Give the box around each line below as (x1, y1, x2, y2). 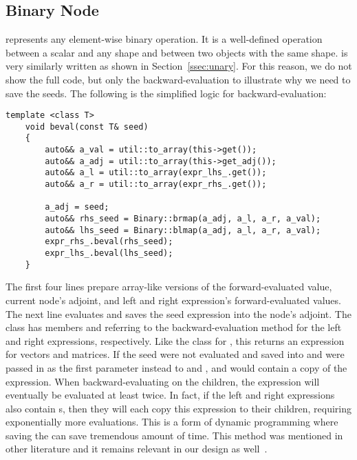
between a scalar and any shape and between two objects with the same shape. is (6, 45, 348, 59)
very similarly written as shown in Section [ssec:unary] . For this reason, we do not (6, 59, 352, 73)
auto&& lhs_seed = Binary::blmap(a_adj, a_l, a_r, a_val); (45, 225, 321, 235)
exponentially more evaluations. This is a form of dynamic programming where (6, 414, 338, 429)
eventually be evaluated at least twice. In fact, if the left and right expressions (6, 388, 335, 402)
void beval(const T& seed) (25, 121, 149, 132)
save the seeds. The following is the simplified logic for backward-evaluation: (6, 86, 327, 100)
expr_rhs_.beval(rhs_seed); (45, 237, 173, 247)
